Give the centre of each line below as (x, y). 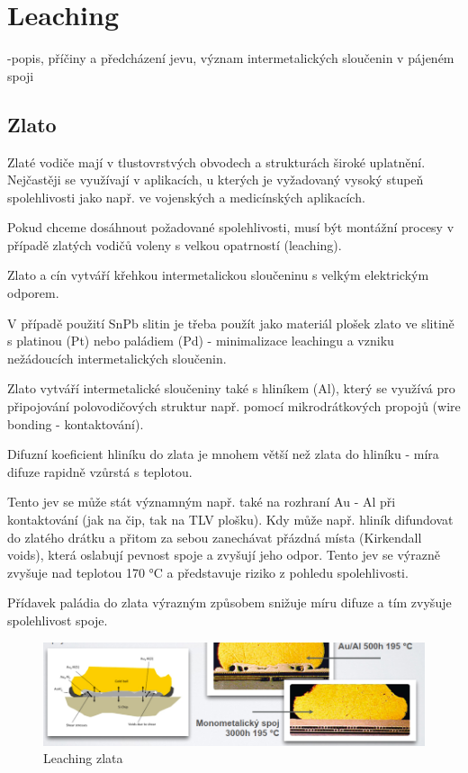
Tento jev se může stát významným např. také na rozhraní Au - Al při (202, 502)
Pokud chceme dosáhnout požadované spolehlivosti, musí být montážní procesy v (231, 227)
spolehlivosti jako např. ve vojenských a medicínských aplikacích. (186, 197)
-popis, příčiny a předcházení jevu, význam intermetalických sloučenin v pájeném (231, 58)
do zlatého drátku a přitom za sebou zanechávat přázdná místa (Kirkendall (215, 537)
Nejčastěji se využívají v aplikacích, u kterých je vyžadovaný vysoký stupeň (216, 180)
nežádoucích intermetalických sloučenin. (117, 358)
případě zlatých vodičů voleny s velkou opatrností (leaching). (175, 244)
